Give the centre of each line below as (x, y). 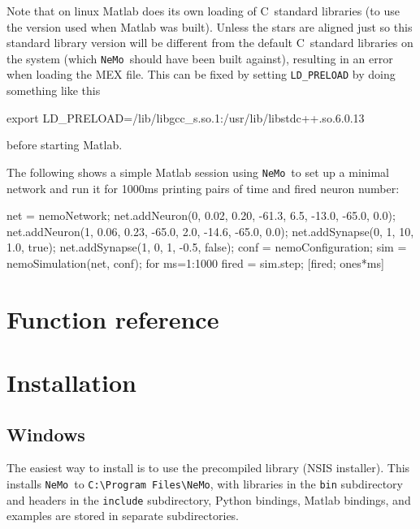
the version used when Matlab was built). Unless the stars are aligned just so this (210, 26)
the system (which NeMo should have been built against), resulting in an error (200, 58)
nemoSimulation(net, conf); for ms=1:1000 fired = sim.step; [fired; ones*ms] (195, 262)
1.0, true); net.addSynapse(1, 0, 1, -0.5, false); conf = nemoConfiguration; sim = (207, 247)
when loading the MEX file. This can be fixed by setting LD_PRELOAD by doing (201, 74)
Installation (71, 383)
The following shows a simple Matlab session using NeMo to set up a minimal (198, 172)
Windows (46, 434)
